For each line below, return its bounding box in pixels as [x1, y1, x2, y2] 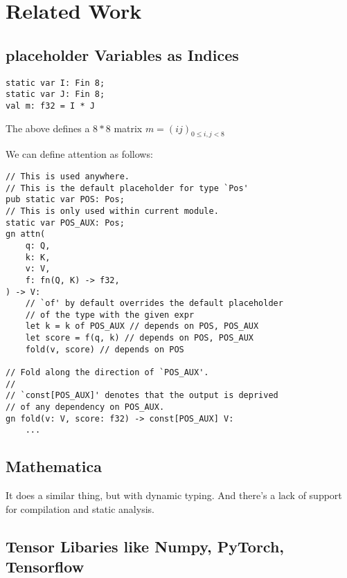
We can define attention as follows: [6, 147, 153, 161]
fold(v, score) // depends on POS [25, 344, 184, 354]
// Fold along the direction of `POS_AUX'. [6, 368, 209, 378]
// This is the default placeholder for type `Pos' [6, 183, 249, 193]
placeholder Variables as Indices [6, 44, 239, 65]
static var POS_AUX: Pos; [6, 217, 125, 228]
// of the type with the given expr [25, 309, 195, 320]
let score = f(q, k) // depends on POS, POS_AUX [25, 333, 253, 343]
